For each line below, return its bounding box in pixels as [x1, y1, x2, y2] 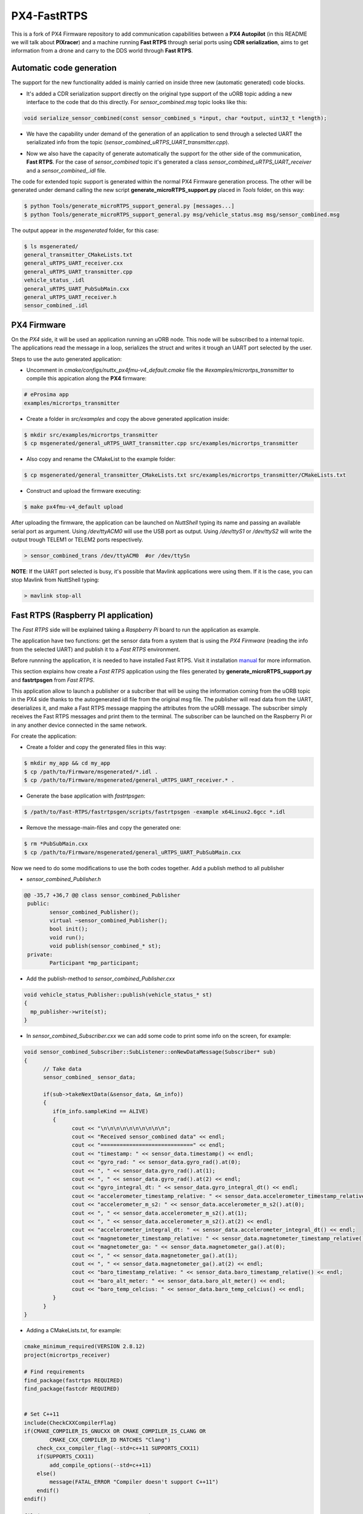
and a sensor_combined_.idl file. [26, 167, 107, 174]
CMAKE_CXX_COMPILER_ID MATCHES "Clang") [49, 1436, 171, 1443]
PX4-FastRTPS [11, 9, 88, 22]
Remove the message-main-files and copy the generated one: [26, 824, 181, 831]
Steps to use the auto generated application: [11, 355, 122, 363]
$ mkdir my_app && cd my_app [24, 760, 111, 767]
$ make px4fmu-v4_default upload [24, 503, 123, 511]
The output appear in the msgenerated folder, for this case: [11, 226, 159, 234]
